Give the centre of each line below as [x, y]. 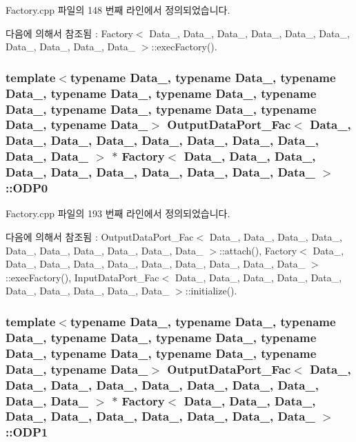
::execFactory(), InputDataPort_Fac [82, 277]
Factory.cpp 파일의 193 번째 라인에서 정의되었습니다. [118, 213]
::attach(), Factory [258, 250]
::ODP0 [27, 188]
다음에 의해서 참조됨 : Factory [69, 33]
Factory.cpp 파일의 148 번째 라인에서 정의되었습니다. [118, 10]
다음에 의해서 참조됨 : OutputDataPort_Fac [100, 237]
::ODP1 [27, 432]
